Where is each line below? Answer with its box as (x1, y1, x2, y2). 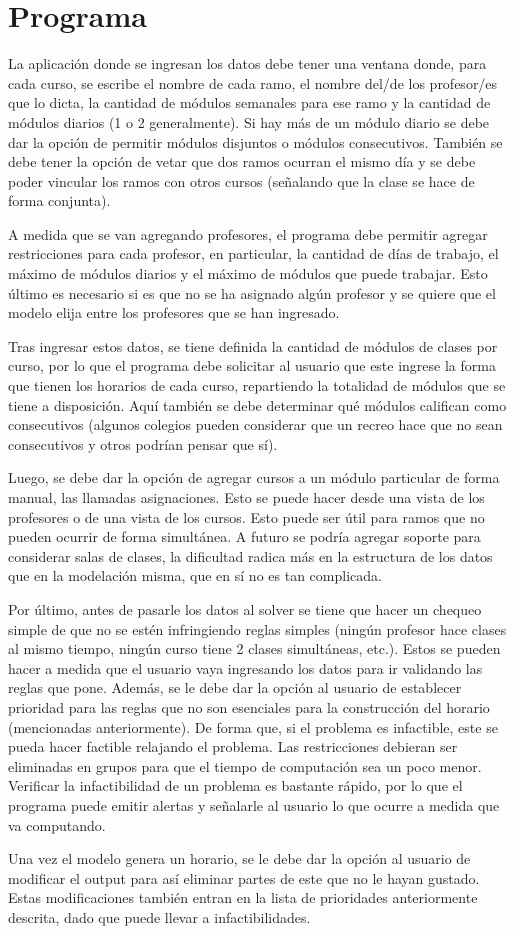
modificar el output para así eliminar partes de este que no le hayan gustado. (8, 867, 480, 888)
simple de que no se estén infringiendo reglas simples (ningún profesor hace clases (8, 618, 507, 639)
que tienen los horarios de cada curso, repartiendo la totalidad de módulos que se (8, 375, 506, 396)
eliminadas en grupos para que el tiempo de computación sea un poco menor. (8, 755, 482, 776)
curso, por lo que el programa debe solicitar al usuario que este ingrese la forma (8, 355, 496, 376)
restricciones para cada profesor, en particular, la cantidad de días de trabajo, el (8, 243, 499, 264)
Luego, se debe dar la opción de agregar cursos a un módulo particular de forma (8, 467, 500, 488)
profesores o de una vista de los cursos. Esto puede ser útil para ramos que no (8, 506, 485, 527)
